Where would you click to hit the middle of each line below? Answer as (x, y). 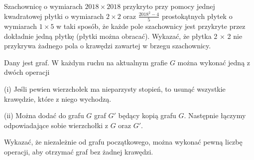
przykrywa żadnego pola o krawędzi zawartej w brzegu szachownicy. (108, 46)
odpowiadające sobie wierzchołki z (56, 125)
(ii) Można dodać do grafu (44, 115)
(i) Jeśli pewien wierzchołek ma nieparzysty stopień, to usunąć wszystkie (115, 88)
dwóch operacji (27, 72)
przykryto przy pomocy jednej (169, 6)
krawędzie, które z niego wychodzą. (58, 98)
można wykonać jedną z (214, 62)
